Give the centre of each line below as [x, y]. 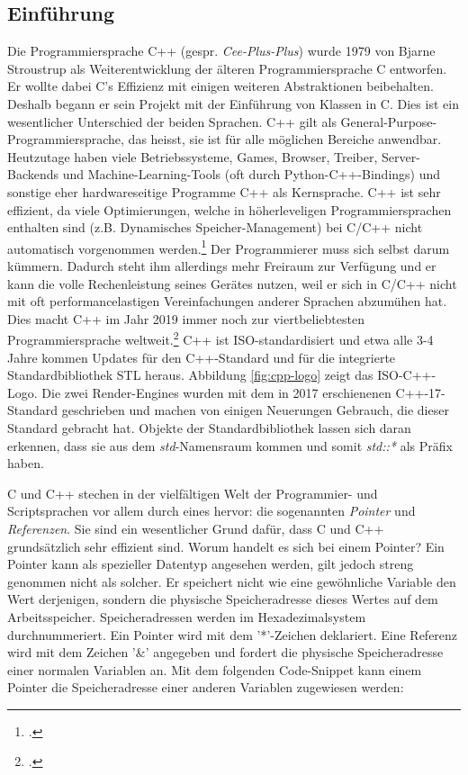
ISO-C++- [407, 375]
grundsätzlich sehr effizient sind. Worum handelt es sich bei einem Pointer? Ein [226, 546]
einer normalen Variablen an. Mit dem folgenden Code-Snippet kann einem [215, 669]
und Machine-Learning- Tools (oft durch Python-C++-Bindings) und [252, 174]
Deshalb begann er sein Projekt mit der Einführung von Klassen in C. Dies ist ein [233, 103]
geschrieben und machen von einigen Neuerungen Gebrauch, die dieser [255, 410]
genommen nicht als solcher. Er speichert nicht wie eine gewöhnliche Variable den [232, 581]
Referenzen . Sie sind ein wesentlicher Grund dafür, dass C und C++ [196, 528]
